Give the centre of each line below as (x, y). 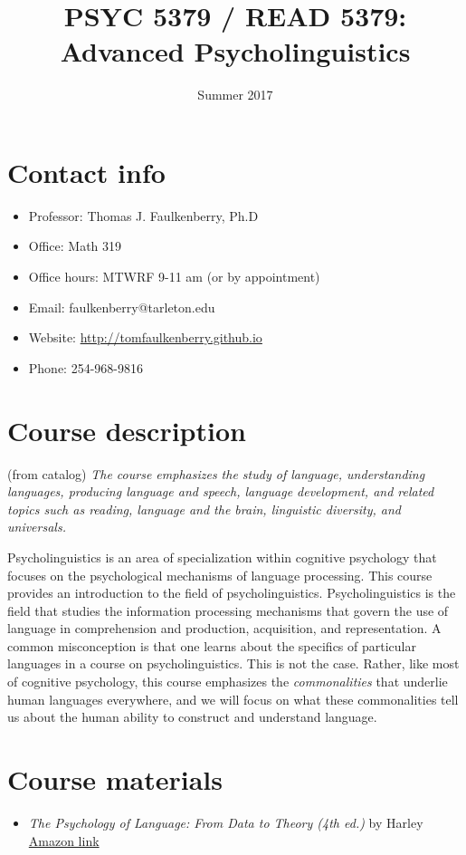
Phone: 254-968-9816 (86, 367)
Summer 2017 (235, 95)
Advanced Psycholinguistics (235, 51)
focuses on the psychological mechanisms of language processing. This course (220, 575)
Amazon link (64, 840)
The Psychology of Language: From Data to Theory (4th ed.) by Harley (226, 822)
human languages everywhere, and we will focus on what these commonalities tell (233, 699)
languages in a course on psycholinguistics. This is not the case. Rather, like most (233, 663)
